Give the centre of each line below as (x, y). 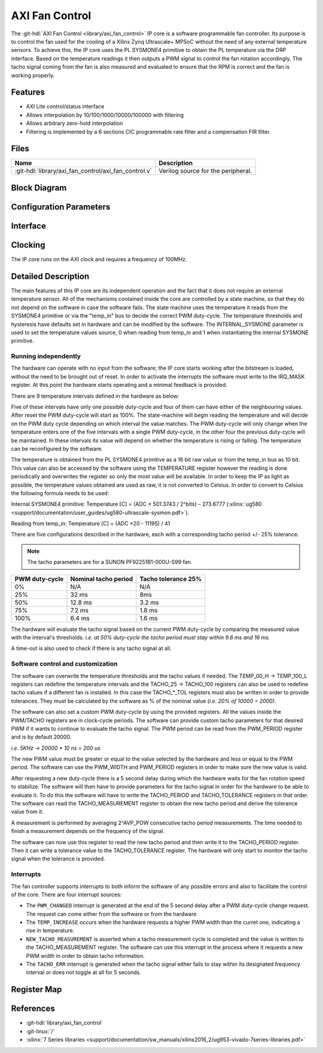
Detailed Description (50, 276)
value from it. (28, 812)
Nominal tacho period (102, 579)
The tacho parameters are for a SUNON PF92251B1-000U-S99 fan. (110, 562)
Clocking (28, 245)
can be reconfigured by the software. (57, 448)
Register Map (36, 990)
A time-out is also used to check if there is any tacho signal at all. (91, 648)
